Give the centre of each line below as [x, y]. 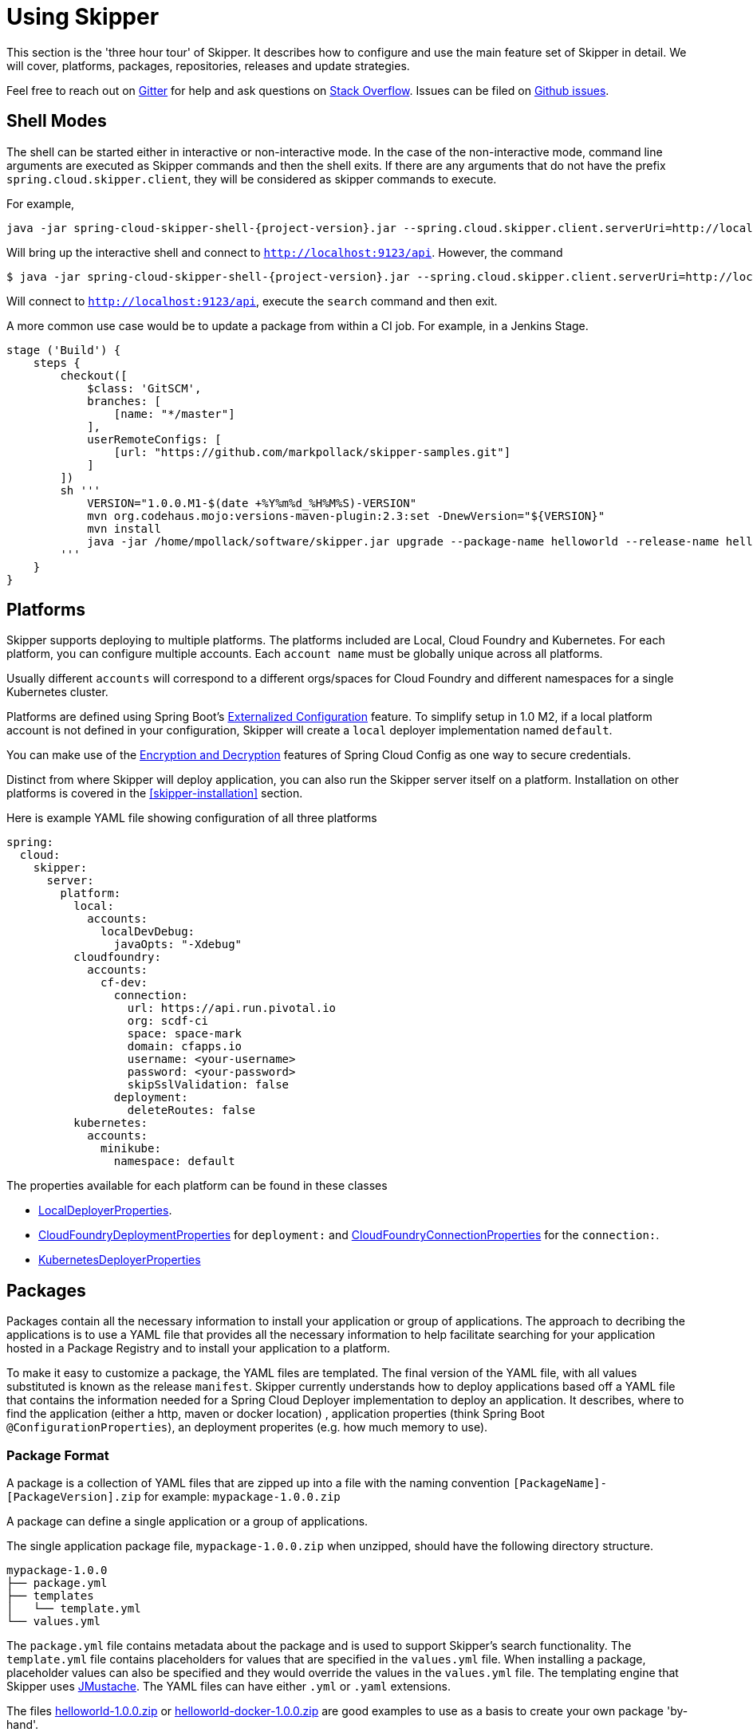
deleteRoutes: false [191, 1110]
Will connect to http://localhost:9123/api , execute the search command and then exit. [252, 301]
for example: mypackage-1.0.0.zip [242, 1497]
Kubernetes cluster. [57, 692]
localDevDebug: [148, 932]
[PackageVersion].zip [74, 1497]
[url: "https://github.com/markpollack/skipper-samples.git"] [312, 452]
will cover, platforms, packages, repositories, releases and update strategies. [208, 65]
